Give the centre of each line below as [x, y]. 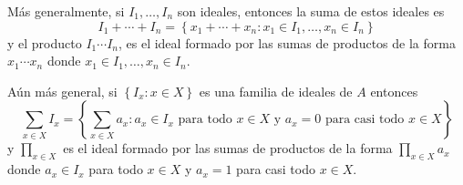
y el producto [45, 42]
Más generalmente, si [66, 11]
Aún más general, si [62, 91]
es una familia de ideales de [276, 91]
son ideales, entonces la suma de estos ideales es [311, 11]
